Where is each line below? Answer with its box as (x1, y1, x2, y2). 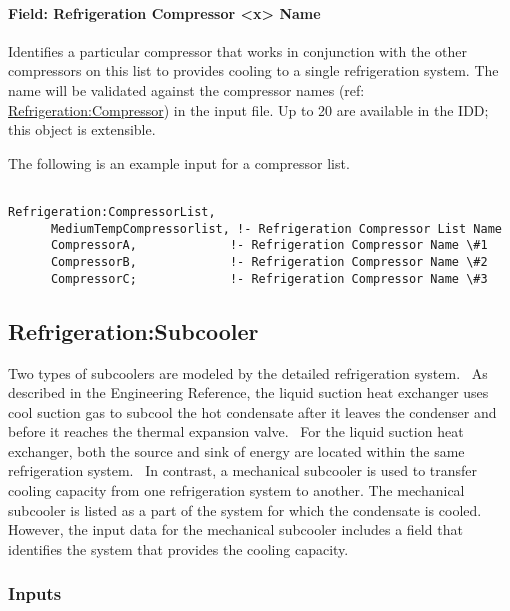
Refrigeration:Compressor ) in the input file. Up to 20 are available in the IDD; (8, 99, 489, 120)
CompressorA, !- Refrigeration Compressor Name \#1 (50, 238, 488, 253)
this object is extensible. (8, 119, 156, 140)
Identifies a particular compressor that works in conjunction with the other (8, 40, 468, 61)
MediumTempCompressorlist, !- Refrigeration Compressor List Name (50, 221, 502, 236)
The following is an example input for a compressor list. (8, 152, 350, 173)
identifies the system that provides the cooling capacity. (8, 538, 349, 559)
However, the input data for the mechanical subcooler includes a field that (8, 519, 463, 540)
